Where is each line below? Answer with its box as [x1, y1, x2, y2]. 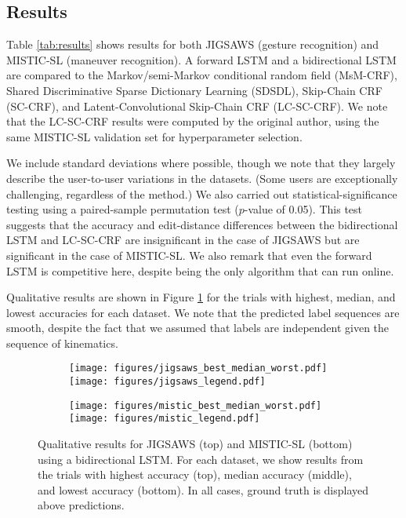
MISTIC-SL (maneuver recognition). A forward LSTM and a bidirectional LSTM [6, 51, 397, 67]
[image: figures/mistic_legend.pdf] [69, 413, 260, 425]
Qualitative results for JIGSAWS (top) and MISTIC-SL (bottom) [38, 436, 353, 452]
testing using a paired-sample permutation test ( [6, 201, 239, 217]
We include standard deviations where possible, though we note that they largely [6, 155, 396, 171]
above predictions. [38, 497, 125, 513]
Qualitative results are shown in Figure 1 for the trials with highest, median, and [6, 289, 396, 305]
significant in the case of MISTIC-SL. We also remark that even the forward [6, 246, 372, 263]
